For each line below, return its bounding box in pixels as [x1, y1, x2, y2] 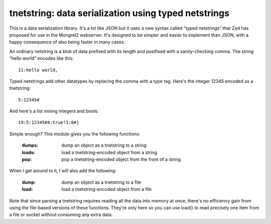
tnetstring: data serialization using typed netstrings [9, 8, 229, 19]
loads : [22, 149, 35, 155]
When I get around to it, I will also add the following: [9, 168, 116, 174]
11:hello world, [18, 67, 58, 73]
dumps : [22, 142, 39, 148]
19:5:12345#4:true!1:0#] [18, 120, 79, 126]
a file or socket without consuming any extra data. [9, 211, 113, 218]
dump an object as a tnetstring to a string [61, 142, 147, 148]
